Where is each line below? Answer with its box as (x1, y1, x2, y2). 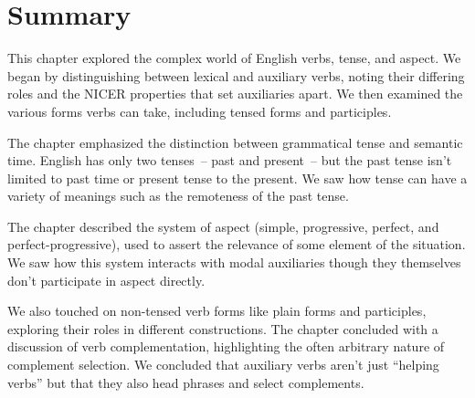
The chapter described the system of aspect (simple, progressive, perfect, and (7, 216, 439, 236)
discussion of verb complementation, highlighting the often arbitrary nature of (7, 337, 445, 356)
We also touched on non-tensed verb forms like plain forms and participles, (7, 301, 427, 320)
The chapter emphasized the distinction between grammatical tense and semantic (7, 132, 463, 152)
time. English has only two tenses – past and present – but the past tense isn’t (7, 151, 452, 170)
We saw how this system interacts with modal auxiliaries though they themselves (7, 253, 461, 272)
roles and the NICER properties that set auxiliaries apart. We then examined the (7, 84, 463, 103)
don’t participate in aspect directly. (7, 270, 206, 289)
